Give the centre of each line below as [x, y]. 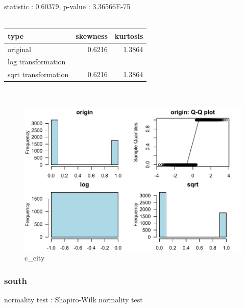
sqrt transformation [38, 74]
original [19, 49]
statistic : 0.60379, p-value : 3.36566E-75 [67, 6]
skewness [92, 35]
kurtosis [129, 35]
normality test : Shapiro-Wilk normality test [73, 299]
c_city [35, 258]
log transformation [37, 62]
